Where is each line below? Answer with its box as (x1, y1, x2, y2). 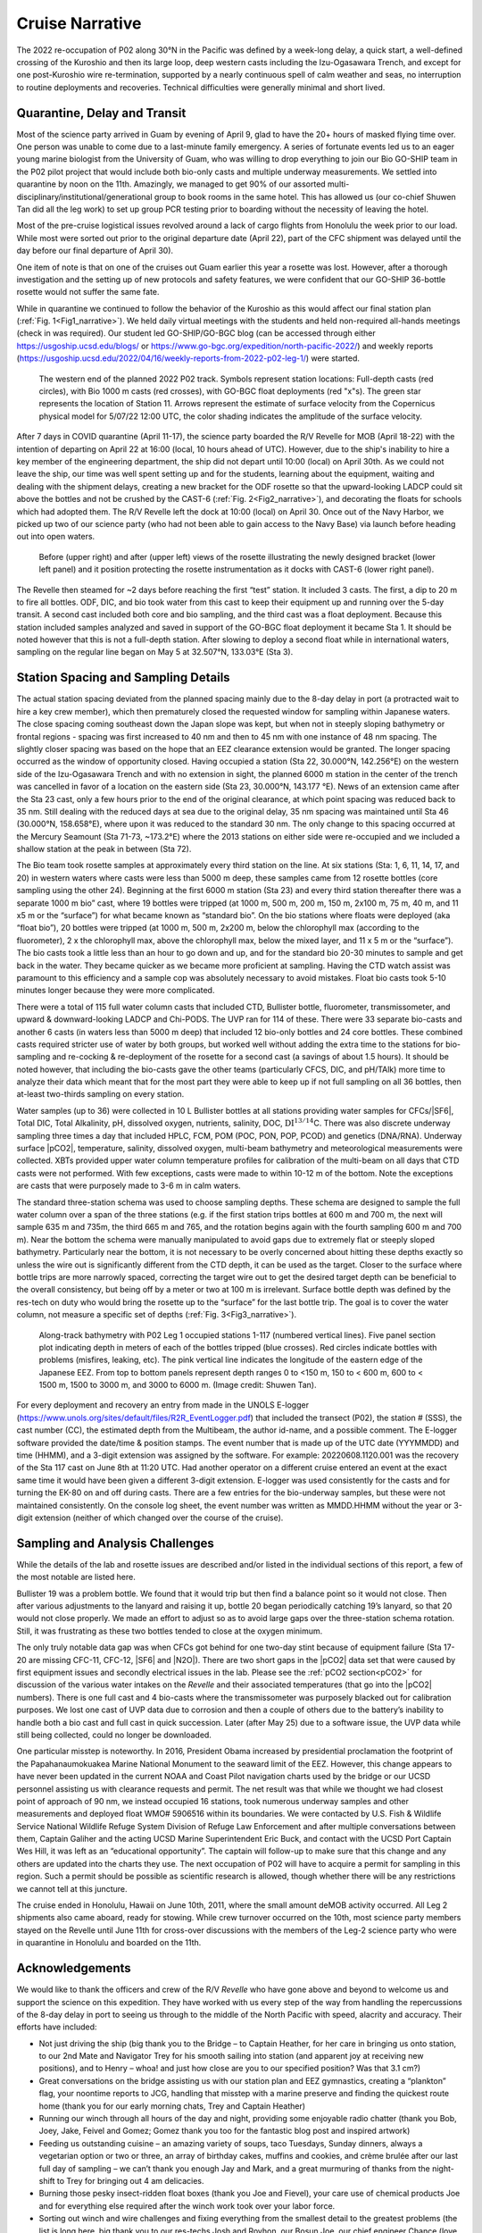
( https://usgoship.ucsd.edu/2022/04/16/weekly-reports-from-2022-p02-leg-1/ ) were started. (16, 353, 361, 364)
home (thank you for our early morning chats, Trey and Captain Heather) (38, 2100, 306, 2112)
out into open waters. (16, 531, 96, 542)
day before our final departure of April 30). (16, 246, 174, 256)
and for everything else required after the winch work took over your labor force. (38, 2200, 336, 2211)
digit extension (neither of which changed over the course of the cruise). (16, 1512, 284, 1523)
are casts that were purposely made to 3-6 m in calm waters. (16, 1180, 241, 1192)
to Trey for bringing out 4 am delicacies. (56, 2175, 204, 2186)
